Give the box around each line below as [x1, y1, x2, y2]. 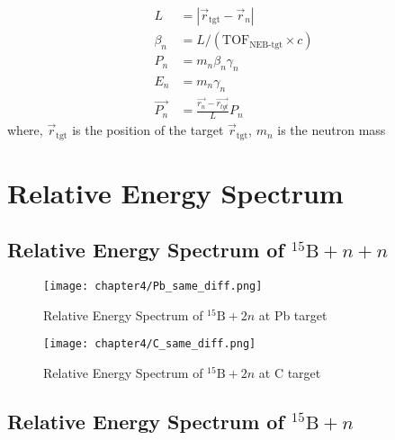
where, [7, 121, 43, 139]
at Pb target [258, 305, 328, 324]
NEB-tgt [249, 40, 283, 49]
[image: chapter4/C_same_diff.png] [43, 337, 256, 351]
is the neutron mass [277, 121, 386, 139]
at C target [258, 364, 321, 382]
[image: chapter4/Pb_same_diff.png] [43, 280, 263, 293]
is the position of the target [72, 121, 224, 139]
